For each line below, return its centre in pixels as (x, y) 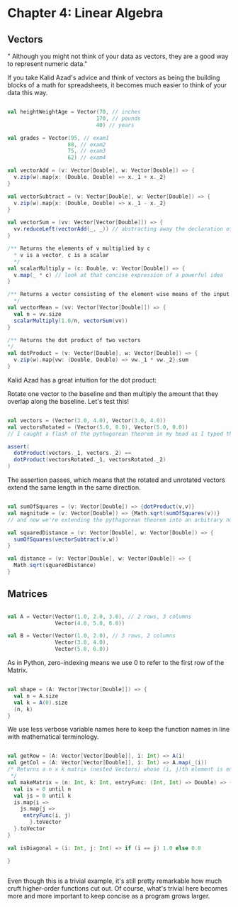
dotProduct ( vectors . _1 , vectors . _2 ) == (73, 453)
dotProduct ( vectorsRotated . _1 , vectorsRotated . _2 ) (90, 460)
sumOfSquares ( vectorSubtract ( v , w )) (66, 539)
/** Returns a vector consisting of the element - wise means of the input (119, 295)
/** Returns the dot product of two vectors (74, 340)
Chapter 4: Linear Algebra (85, 13)
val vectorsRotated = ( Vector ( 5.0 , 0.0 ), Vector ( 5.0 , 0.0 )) (98, 427)
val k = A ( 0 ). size (41, 703)
